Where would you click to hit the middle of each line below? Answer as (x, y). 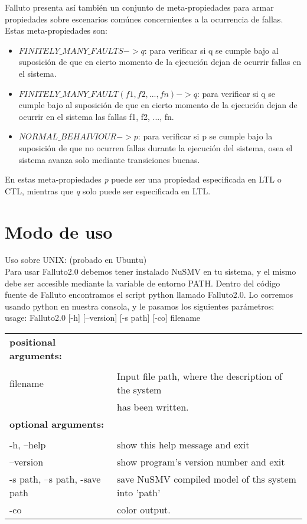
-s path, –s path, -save (55, 479)
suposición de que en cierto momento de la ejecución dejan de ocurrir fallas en (160, 62)
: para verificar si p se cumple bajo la (205, 136)
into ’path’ (139, 492)
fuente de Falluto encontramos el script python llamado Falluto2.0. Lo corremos (149, 294)
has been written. (153, 407)
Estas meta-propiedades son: (56, 30)
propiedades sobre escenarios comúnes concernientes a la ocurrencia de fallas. (144, 19)
